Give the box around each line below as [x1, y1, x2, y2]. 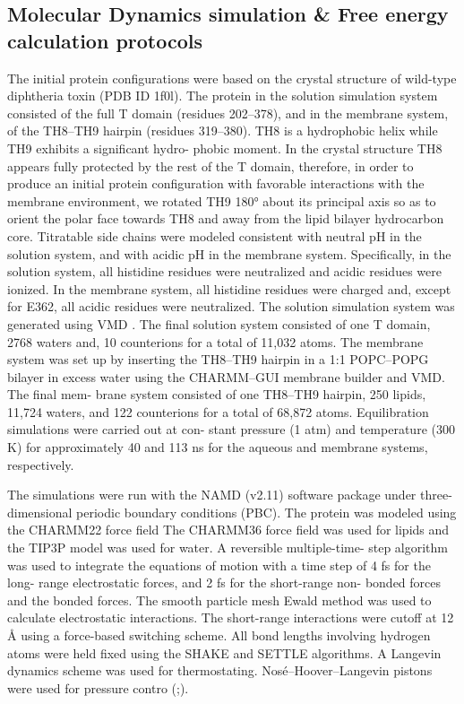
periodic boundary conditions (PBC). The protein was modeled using [76, 502, 457, 521]
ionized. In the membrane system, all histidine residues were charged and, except [7, 279, 451, 298]
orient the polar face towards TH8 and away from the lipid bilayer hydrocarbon [7, 209, 444, 228]
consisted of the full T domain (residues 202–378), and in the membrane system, [7, 103, 449, 122]
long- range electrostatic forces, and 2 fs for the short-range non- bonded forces [7, 573, 442, 592]
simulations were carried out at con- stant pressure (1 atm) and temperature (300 [7, 420, 455, 439]
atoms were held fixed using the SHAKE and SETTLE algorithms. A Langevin [7, 643, 442, 662]
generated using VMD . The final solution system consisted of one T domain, [7, 314, 431, 333]
